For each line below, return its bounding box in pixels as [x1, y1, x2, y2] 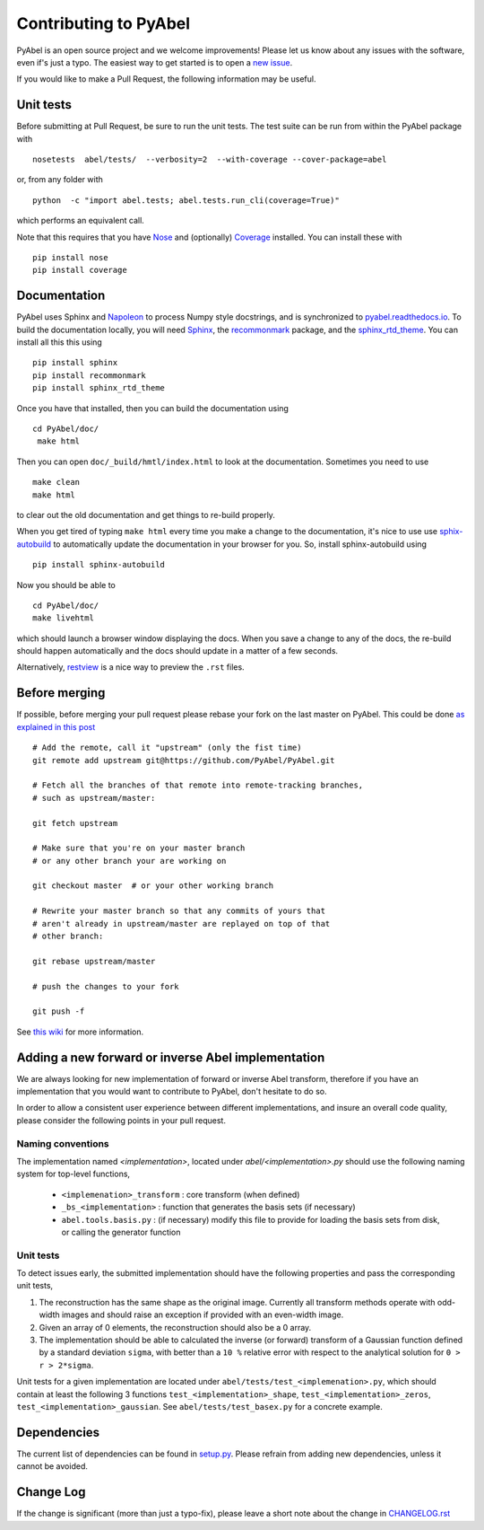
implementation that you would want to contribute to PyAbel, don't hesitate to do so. [16, 1086, 327, 1097]
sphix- [439, 526, 463, 537]
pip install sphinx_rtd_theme [32, 382, 166, 393]
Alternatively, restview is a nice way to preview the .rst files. [16, 662, 246, 673]
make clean [32, 477, 81, 488]
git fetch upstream [32, 818, 118, 828]
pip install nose [32, 252, 108, 262]
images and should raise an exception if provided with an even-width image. [61, 1309, 344, 1320]
